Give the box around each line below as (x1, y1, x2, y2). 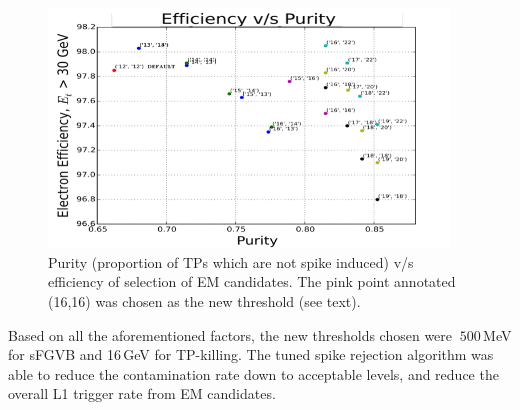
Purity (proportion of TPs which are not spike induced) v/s (48, 251, 414, 272)
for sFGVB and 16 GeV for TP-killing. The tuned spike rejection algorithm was (8, 344, 494, 365)
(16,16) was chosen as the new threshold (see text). (48, 290, 361, 311)
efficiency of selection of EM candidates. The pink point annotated (48, 271, 456, 292)
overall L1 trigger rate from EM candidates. (8, 383, 276, 404)
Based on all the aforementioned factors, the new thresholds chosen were (8, 324, 453, 345)
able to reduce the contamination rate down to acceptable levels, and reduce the (8, 363, 499, 384)
